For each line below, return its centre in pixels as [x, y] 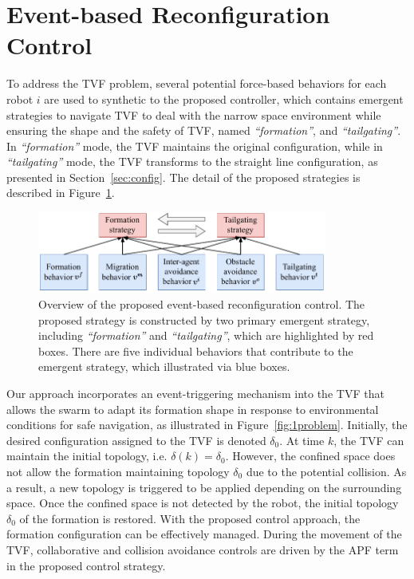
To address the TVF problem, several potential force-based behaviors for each [197, 83]
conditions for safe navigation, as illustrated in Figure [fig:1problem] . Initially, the [207, 425]
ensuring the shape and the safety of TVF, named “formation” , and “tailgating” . [204, 130]
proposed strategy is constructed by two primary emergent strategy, [204, 319]
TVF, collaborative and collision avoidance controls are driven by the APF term [203, 549]
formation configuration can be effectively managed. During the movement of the [204, 534]
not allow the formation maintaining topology [118, 471]
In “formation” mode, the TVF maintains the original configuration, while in [195, 146]
